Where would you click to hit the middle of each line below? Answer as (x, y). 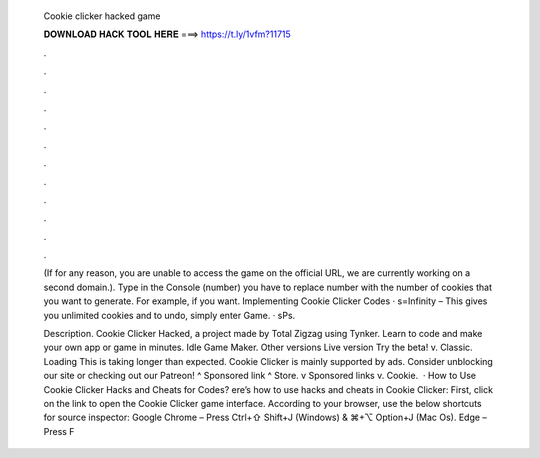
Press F (59, 431)
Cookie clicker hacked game (102, 16)
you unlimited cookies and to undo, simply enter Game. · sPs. (169, 315)
